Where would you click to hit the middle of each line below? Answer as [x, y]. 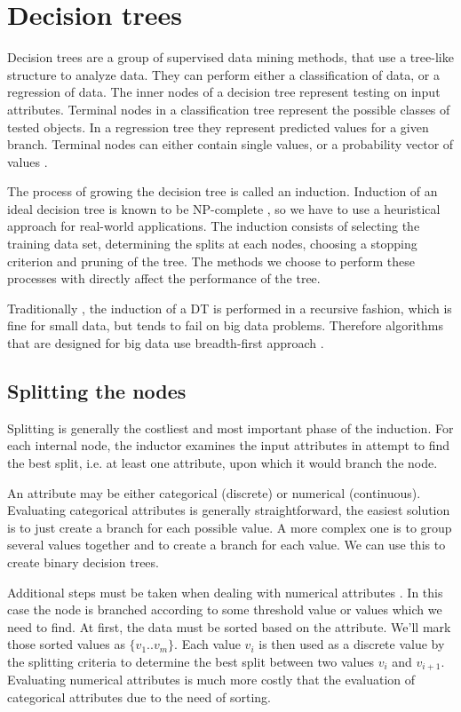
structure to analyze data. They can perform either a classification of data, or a [223, 74]
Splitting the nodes [97, 391]
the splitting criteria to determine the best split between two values [191, 661]
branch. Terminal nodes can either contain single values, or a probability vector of [230, 144]
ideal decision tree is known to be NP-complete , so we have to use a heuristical [224, 208]
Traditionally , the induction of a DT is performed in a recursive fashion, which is [230, 308]
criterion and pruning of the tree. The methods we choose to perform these [211, 261]
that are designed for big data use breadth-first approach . [166, 343]
